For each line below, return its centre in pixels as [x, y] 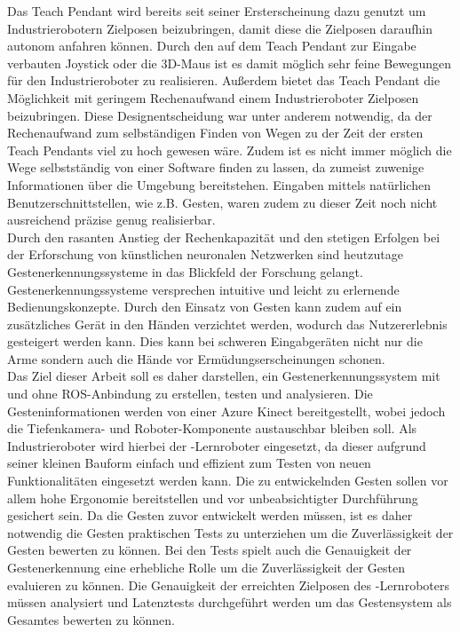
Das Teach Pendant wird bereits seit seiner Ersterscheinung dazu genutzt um [217, 11]
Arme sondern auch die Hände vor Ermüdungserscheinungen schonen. [196, 358]
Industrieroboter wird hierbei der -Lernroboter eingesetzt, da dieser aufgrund [217, 445]
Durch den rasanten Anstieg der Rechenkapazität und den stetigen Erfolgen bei [224, 237]
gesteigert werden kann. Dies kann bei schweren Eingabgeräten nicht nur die [215, 341]
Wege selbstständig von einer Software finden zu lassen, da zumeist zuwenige [216, 167]
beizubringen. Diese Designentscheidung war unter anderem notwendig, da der [220, 115]
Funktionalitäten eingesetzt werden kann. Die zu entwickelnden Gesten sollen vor [228, 481]
